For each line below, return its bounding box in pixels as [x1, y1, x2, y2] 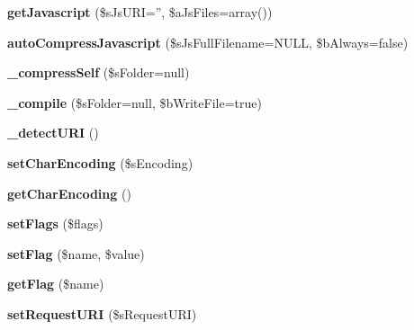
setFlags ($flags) [7, 214, 103, 233]
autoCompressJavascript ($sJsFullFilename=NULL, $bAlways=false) [7, 32, 409, 51]
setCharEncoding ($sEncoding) [7, 153, 193, 172]
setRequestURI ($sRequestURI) [7, 304, 197, 323]
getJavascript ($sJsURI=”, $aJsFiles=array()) [7, 3, 273, 21]
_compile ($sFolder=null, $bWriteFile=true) [7, 93, 262, 111]
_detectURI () [7, 123, 99, 142]
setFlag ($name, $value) [7, 244, 145, 263]
